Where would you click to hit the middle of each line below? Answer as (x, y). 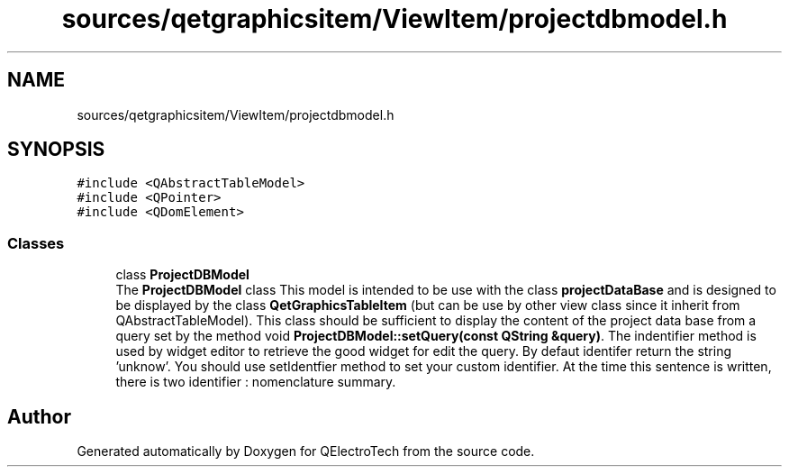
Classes (36, 243)
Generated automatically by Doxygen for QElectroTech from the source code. (306, 451)
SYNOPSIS (56, 150)
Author (39, 416)
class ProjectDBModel (182, 275)
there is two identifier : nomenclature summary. (256, 382)
